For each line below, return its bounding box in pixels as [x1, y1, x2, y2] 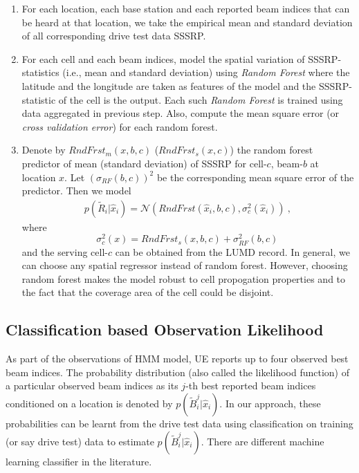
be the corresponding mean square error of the [156, 169, 354, 184]
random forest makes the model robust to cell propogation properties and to [21, 271, 346, 286]
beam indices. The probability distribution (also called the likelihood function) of [6, 364, 349, 379]
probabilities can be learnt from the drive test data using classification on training [6, 416, 353, 430]
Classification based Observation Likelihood [6, 319, 324, 340]
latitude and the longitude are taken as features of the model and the [21, 78, 316, 93]
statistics [21, 65, 59, 80]
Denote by [21, 142, 66, 157]
